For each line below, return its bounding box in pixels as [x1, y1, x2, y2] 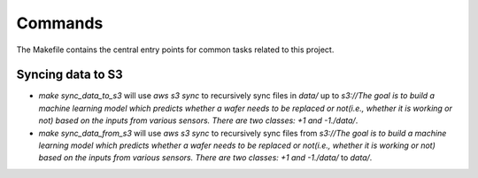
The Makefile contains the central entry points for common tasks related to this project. [16, 44, 335, 55]
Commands [16, 13, 104, 33]
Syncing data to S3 [16, 67, 123, 82]
